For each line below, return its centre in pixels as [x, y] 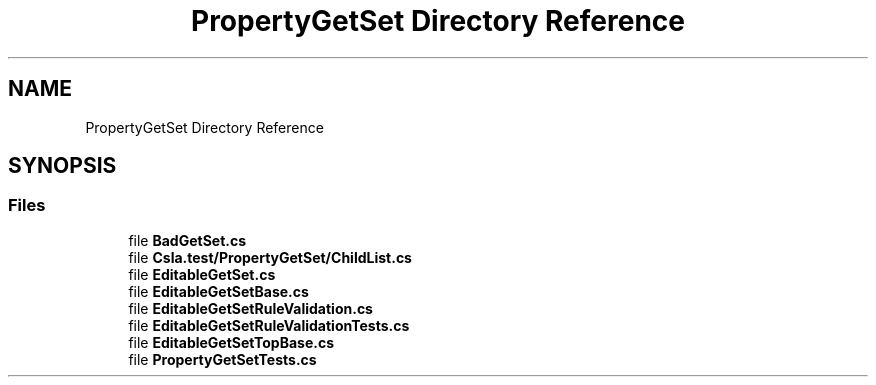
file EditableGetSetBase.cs [218, 291]
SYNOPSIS [62, 166]
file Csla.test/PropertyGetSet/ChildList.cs [270, 257]
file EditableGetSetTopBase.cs [231, 342]
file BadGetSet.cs [187, 240]
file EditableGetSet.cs [202, 274]
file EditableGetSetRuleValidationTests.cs [269, 325]
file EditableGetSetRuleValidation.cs [250, 308]
